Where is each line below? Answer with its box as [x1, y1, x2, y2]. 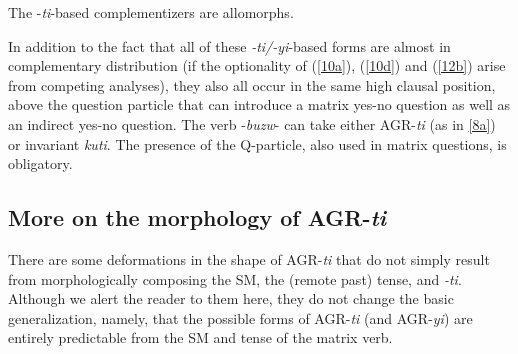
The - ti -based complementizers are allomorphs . [8, 2, 294, 22]
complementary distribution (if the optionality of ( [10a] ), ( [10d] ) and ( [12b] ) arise [8, 55, 506, 76]
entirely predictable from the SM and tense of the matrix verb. [8, 327, 393, 348]
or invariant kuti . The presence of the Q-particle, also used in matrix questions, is [8, 133, 507, 154]
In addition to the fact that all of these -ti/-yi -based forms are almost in [8, 35, 451, 56]
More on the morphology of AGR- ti [8, 202, 387, 233]
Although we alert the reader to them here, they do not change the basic [8, 288, 454, 309]
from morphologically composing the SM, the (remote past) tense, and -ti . [8, 268, 462, 289]
